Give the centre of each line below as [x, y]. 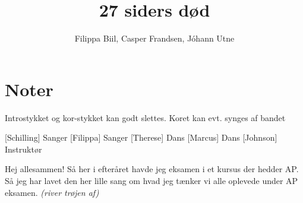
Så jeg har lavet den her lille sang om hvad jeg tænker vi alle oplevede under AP [151, 181]
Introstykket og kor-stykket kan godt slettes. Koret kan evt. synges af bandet [145, 117]
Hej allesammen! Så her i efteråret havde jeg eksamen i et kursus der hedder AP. [152, 169]
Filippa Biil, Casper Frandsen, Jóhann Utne [154, 38]
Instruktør [23, 149]
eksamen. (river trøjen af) [52, 192]
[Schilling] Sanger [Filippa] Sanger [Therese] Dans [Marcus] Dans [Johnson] [141, 137]
